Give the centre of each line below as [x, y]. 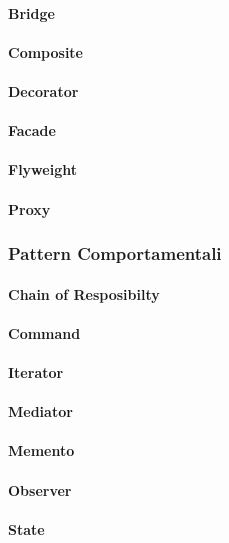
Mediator [40, 411]
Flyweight [42, 169]
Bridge [31, 12]
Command [44, 332]
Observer [40, 489]
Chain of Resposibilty [84, 293]
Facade [32, 130]
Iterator [36, 371]
